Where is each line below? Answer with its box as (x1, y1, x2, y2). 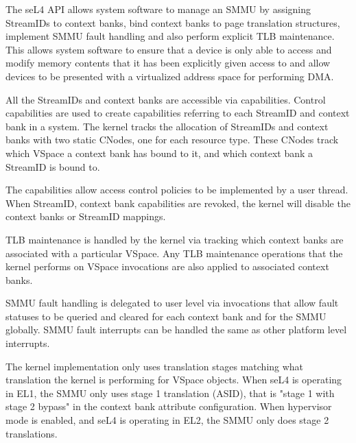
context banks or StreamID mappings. (5, 209, 166, 224)
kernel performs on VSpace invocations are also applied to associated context (5, 259, 329, 274)
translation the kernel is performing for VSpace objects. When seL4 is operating (5, 372, 342, 387)
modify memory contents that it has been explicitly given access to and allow (5, 56, 331, 70)
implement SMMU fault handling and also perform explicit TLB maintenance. (5, 29, 335, 43)
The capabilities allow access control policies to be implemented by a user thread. (5, 182, 348, 197)
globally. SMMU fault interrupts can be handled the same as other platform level (5, 322, 347, 337)
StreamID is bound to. (5, 159, 100, 173)
